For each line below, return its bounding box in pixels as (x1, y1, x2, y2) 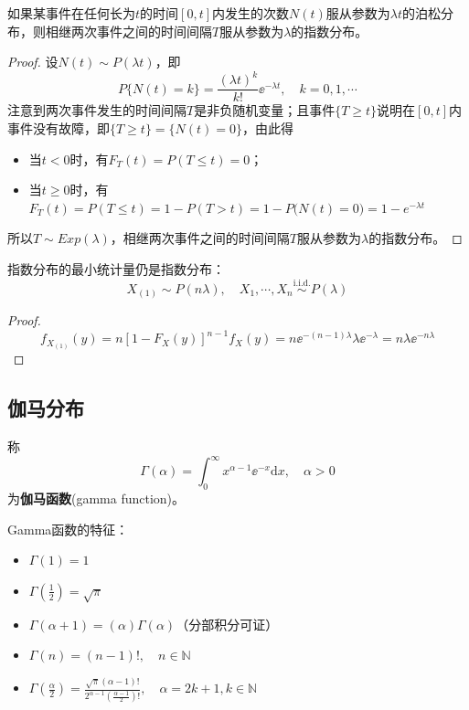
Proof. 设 (7, 52, 59, 71)
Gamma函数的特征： (7, 519, 129, 538)
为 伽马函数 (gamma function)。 (7, 489, 186, 508)
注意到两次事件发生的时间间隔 (7, 101, 187, 120)
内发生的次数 (212, 4, 290, 22)
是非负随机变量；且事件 (194, 101, 336, 120)
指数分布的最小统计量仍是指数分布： (7, 259, 225, 278)
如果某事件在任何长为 (7, 4, 135, 22)
